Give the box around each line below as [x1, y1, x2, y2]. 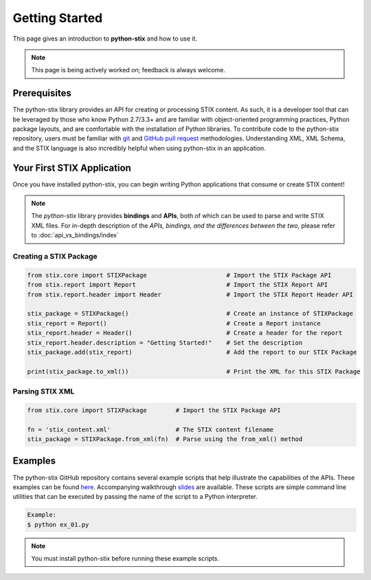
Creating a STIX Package [12, 252, 98, 261]
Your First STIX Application [12, 162, 132, 173]
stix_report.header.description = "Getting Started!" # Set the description [27, 339, 303, 347]
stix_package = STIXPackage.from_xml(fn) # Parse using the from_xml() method [27, 436, 303, 443]
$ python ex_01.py [27, 520, 89, 528]
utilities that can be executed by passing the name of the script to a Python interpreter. [12, 493, 258, 501]
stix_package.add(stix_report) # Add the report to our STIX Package [27, 348, 357, 356]
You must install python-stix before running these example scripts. [31, 555, 220, 563]
